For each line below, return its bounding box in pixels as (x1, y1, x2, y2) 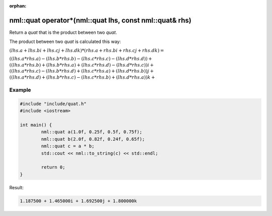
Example (9, 86, 31, 93)
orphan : (9, 3, 27, 9)
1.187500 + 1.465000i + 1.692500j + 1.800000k (20, 198, 137, 204)
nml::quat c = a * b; (41, 143, 95, 149)
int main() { (20, 122, 52, 128)
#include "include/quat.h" (20, 101, 87, 106)
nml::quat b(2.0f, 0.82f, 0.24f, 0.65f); (41, 136, 145, 142)
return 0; (41, 165, 65, 170)
